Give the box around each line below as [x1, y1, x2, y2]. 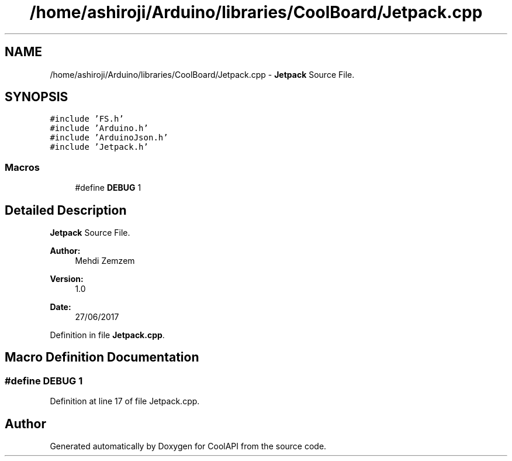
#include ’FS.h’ [50, 114, 124, 124]
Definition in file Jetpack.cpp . [50, 330, 165, 340]
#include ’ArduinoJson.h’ [50, 133, 168, 143]
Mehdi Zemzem [75, 256, 135, 266]
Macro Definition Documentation [5, 350, 199, 365]
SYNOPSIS [5, 90, 68, 105]
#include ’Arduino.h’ [50, 123, 148, 133]
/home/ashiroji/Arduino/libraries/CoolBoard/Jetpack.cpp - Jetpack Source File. [50, 69, 355, 80]
